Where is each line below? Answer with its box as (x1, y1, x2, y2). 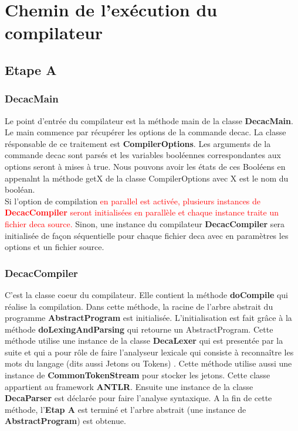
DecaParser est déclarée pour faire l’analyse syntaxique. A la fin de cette (5, 392, 272, 404)
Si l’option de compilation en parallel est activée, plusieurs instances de (5, 194, 261, 207)
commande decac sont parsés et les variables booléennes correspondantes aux (5, 149, 281, 161)
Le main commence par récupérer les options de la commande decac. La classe (5, 126, 286, 138)
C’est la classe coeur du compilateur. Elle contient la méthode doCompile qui (5, 288, 289, 300)
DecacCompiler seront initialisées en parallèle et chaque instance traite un (5, 206, 279, 218)
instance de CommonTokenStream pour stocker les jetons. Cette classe (5, 369, 270, 381)
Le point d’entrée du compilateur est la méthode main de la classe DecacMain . (5, 114, 293, 126)
